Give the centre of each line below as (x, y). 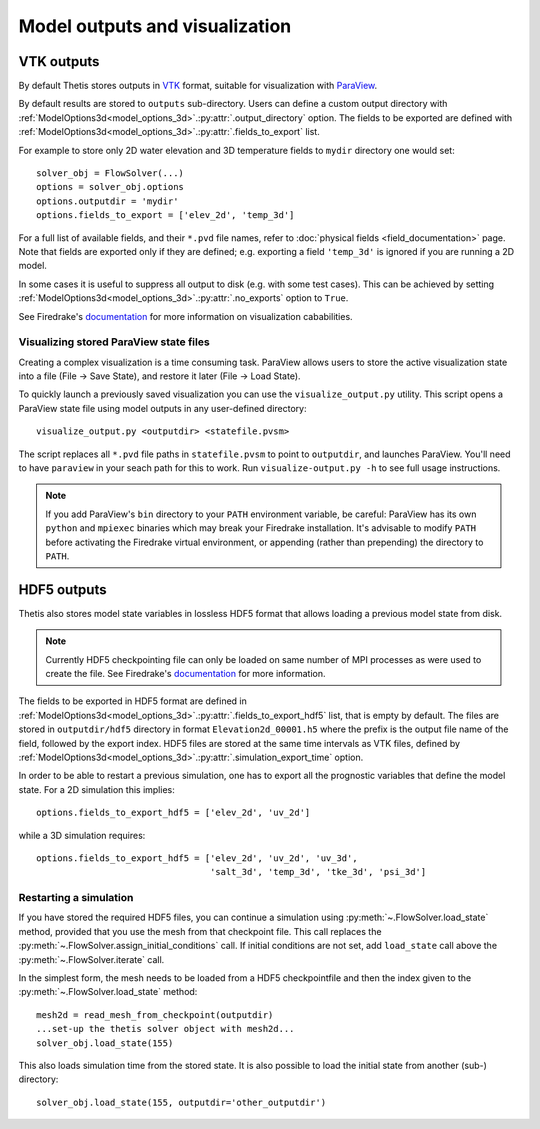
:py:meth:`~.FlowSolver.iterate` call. (91, 959)
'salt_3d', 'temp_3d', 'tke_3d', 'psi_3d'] (318, 872)
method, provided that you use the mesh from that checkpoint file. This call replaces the (200, 931)
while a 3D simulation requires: (82, 835)
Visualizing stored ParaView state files (114, 342)
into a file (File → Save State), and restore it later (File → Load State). (159, 376)
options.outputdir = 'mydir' (107, 201)
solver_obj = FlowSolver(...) (110, 173)
